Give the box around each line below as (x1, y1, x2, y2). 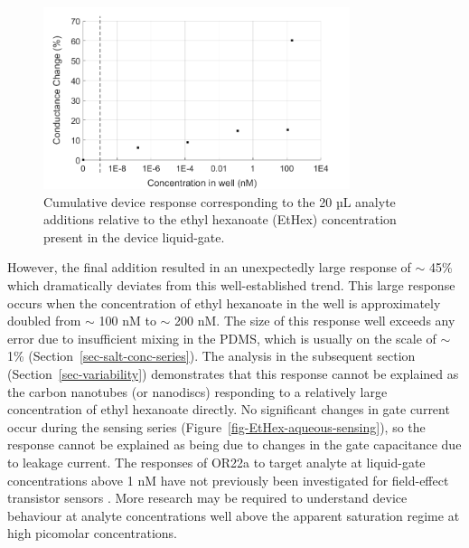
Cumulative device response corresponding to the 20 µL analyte (43, 192, 396, 211)
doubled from (7, 311, 81, 330)
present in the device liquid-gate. (43, 227, 225, 246)
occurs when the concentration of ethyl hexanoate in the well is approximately (7, 293, 441, 312)
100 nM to (98, 311, 156, 330)
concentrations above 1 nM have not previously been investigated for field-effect (7, 470, 449, 489)
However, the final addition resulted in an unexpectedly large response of (7, 258, 411, 277)
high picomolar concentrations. (7, 524, 178, 543)
